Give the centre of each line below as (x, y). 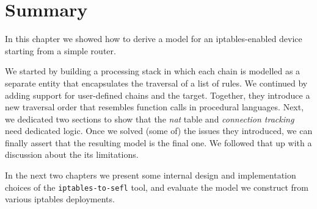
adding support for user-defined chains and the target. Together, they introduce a (158, 95)
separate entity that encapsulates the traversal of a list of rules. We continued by (156, 83)
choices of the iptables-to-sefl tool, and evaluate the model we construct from (157, 187)
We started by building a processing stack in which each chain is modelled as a (153, 71)
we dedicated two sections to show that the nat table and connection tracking (150, 119)
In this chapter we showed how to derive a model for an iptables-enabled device (154, 39)
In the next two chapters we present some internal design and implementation (151, 175)
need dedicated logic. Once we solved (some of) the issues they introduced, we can (159, 131)
